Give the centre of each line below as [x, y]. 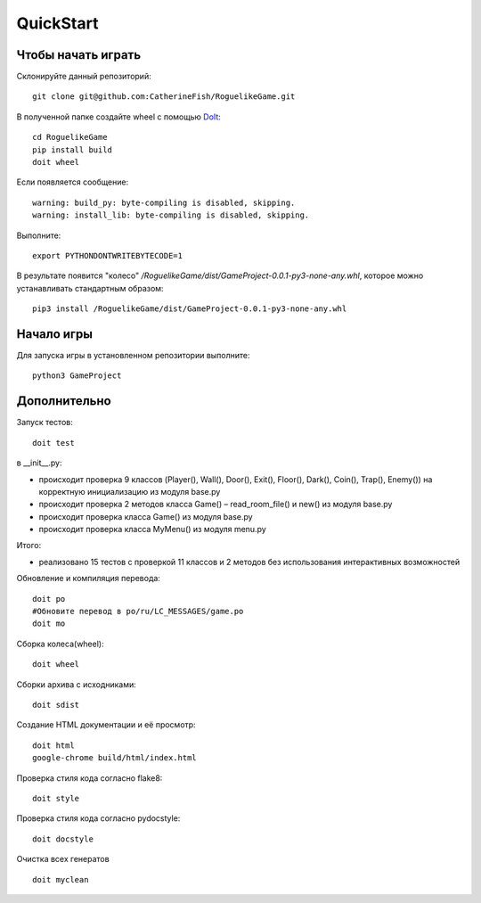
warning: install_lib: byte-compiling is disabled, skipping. [171, 215]
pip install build [73, 150]
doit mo [49, 624]
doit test [53, 443]
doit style [56, 798]
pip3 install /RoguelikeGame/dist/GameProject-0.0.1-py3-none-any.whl [190, 309]
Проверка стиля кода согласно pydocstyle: [98, 818]
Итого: [29, 546]
